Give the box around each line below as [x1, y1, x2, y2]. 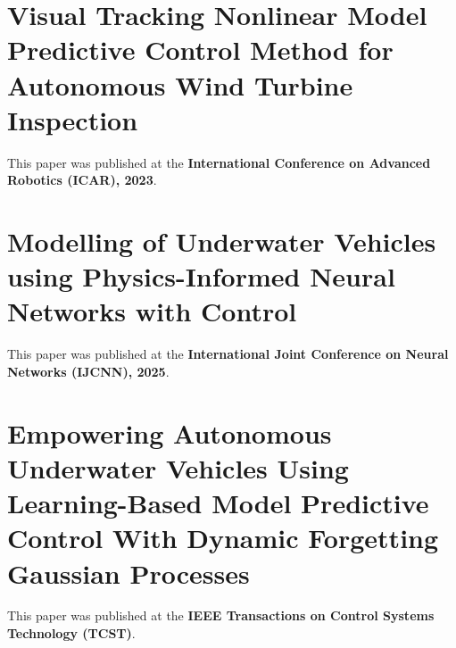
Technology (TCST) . [7, 624, 136, 643]
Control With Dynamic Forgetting [7, 519, 439, 556]
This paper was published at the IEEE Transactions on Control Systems [7, 606, 435, 625]
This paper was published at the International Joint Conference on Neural [7, 345, 449, 363]
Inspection [7, 101, 138, 137]
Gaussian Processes [7, 554, 250, 591]
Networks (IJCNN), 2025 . [7, 361, 170, 380]
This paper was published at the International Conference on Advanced [7, 153, 431, 171]
